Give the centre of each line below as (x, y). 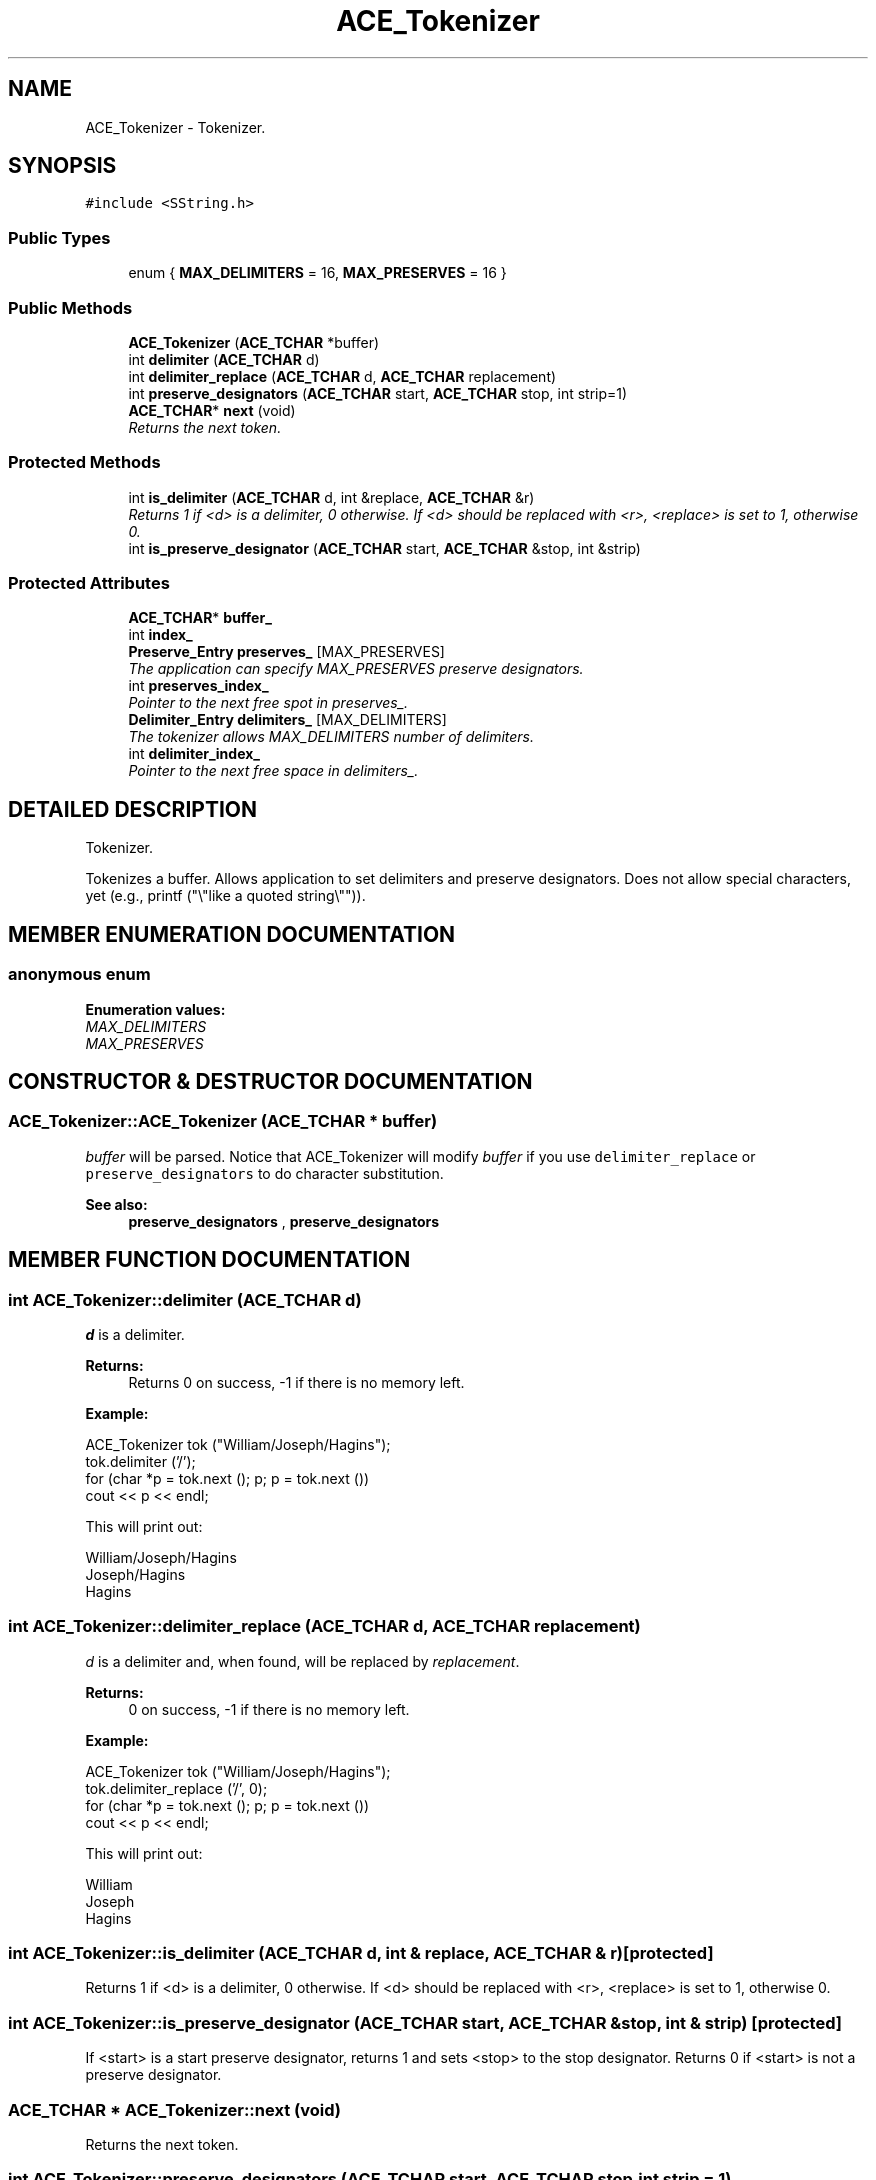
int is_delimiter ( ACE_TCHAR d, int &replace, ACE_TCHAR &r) (331, 497)
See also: (116, 1204)
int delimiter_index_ (194, 754)
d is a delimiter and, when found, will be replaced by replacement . (302, 1661)
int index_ (160, 635)
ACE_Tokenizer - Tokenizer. (175, 127)
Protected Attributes (89, 583)
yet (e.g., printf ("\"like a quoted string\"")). (225, 896)
